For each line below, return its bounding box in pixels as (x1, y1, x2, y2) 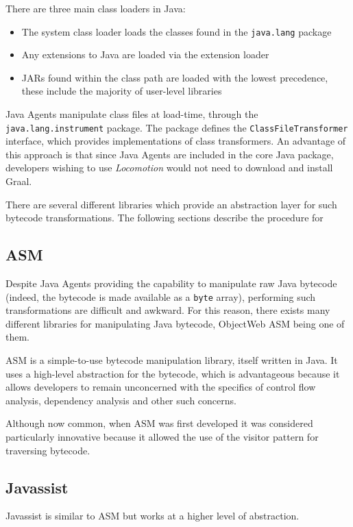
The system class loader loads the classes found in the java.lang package (21, 24, 332, 38)
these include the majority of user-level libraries (21, 84, 222, 98)
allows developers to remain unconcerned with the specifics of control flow (5, 380, 316, 394)
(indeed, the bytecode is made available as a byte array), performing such (5, 289, 316, 304)
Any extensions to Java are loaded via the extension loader (21, 47, 269, 62)
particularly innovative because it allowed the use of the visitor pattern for (5, 430, 319, 444)
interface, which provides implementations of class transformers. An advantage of (5, 134, 346, 148)
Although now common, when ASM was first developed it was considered (5, 416, 313, 430)
